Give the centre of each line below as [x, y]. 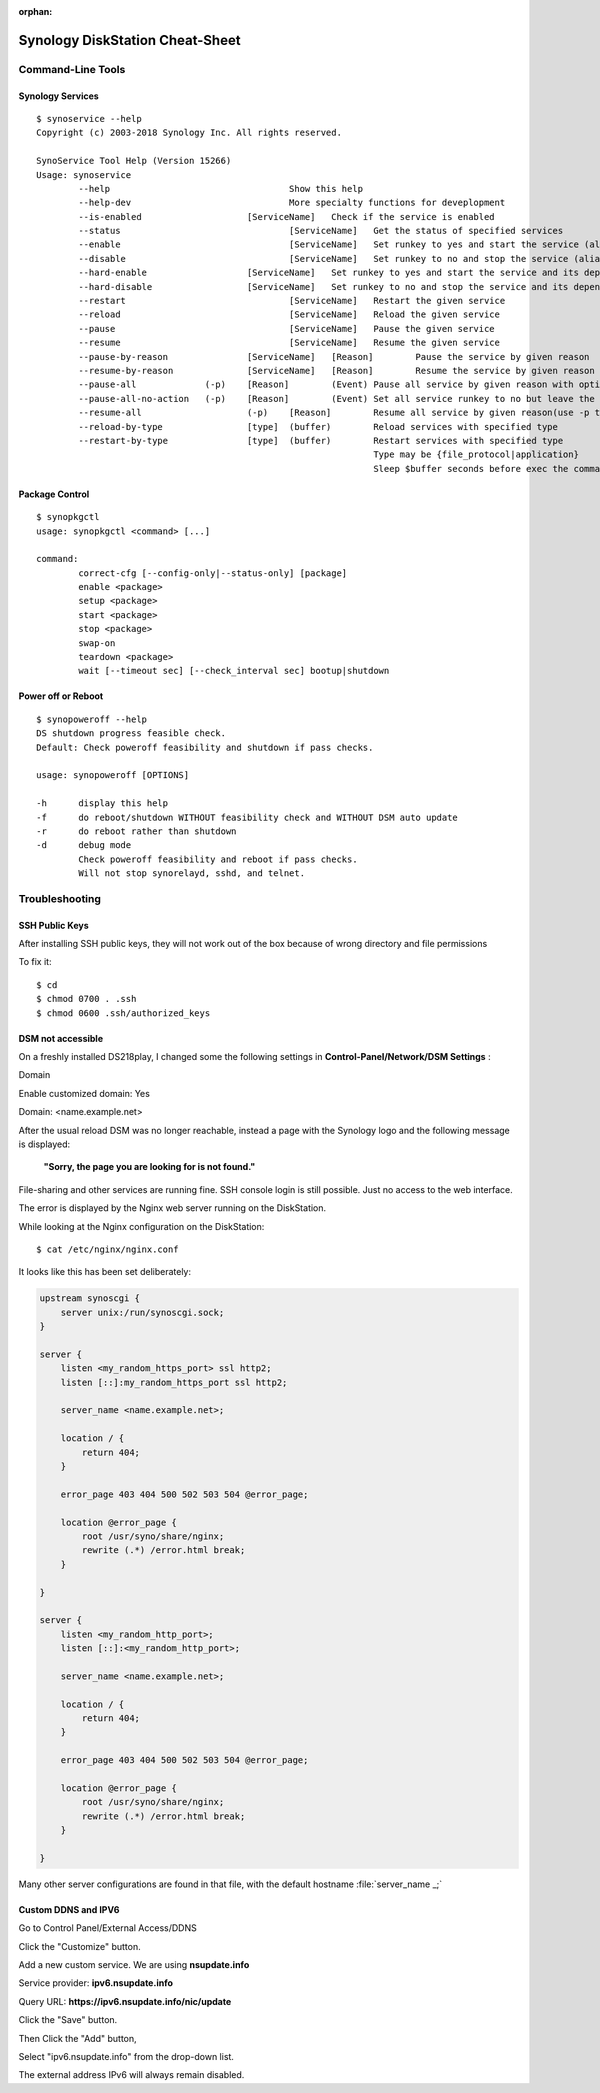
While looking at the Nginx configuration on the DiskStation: [141, 1226]
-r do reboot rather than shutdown [136, 831]
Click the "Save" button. [68, 2020]
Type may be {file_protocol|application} [476, 454]
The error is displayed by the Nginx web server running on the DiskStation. [172, 1208]
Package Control [54, 494]
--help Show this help [221, 188]
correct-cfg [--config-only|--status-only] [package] [213, 573]
